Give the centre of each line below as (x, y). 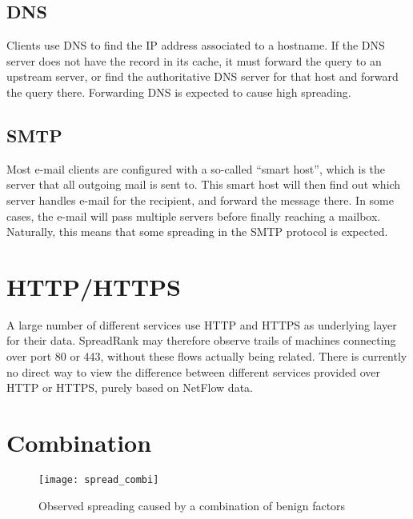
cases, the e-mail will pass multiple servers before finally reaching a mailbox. (194, 216)
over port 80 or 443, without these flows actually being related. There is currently (207, 356)
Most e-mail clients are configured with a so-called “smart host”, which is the (196, 168)
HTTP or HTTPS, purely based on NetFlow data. (130, 387)
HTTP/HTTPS (94, 286)
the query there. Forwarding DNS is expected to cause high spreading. (179, 92)
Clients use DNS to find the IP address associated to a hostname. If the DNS (196, 45)
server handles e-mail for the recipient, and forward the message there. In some (200, 200)
